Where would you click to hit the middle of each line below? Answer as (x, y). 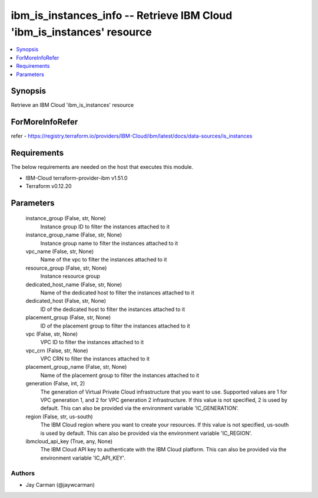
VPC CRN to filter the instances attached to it (95, 359)
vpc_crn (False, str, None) (57, 350)
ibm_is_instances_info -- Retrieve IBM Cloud (122, 15)
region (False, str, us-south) (59, 417)
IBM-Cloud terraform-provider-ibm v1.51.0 (77, 178)
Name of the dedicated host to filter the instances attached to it (117, 293)
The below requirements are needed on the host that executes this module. (102, 167)
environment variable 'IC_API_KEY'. (83, 458)
